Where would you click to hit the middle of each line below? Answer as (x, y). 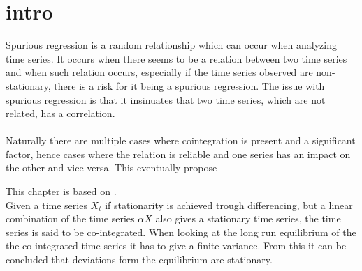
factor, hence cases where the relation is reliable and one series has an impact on (178, 154)
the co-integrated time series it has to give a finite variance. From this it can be (176, 246)
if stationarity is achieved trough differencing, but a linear (229, 204)
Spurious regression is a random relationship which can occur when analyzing (171, 45)
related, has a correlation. (60, 113)
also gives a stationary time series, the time (248, 218)
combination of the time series (70, 218)
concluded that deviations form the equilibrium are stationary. (139, 260)
